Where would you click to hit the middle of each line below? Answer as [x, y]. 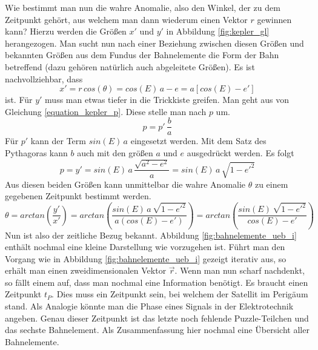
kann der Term [58, 141]
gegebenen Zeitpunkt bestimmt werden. [78, 196]
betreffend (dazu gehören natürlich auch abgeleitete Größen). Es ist [130, 66]
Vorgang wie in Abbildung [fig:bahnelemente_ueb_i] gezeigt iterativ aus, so [146, 258]
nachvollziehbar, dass [44, 78]
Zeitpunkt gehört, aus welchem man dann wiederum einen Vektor [126, 19]
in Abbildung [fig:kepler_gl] [218, 31]
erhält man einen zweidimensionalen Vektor [86, 270]
